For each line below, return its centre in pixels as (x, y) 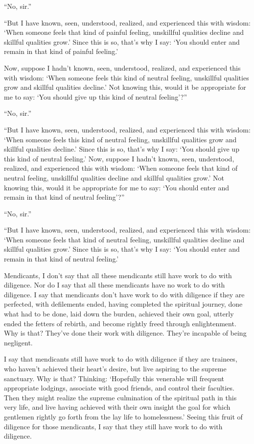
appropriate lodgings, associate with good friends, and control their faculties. (119, 388)
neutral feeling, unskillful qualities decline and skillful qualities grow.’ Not (114, 177)
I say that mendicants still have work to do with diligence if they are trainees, (121, 359)
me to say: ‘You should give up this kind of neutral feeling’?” (96, 96)
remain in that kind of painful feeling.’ (61, 51)
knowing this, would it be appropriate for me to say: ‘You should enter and (117, 187)
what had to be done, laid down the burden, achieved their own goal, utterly (119, 314)
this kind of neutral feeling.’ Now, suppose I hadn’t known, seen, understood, (119, 158)
